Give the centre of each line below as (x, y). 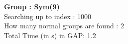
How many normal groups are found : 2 (64, 26)
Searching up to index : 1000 (48, 16)
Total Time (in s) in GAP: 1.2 (50, 35)
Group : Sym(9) (32, 6)
